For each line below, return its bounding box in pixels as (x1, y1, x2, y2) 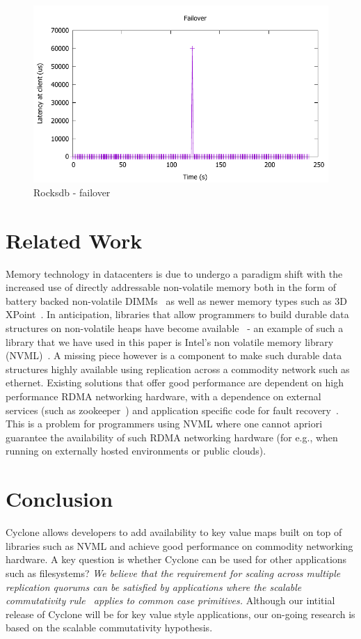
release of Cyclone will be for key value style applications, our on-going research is (6, 606, 355, 621)
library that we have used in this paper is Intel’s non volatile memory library (6, 334, 334, 349)
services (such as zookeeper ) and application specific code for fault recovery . (6, 402, 339, 417)
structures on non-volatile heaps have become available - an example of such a (6, 321, 344, 336)
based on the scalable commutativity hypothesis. (6, 620, 213, 635)
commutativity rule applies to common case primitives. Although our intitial (6, 593, 335, 608)
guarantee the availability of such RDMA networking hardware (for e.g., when (6, 429, 338, 444)
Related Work (6, 226, 143, 254)
